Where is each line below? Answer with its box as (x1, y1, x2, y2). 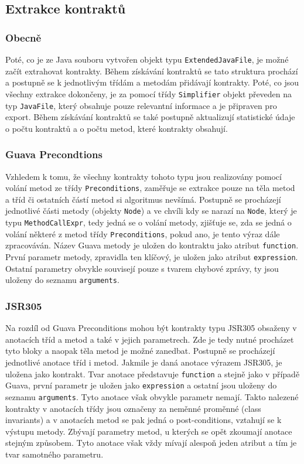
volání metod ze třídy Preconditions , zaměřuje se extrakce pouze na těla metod (5, 182, 295, 194)
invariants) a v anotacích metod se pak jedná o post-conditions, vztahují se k (5, 414, 282, 426)
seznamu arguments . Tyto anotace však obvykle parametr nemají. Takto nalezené (5, 390, 299, 402)
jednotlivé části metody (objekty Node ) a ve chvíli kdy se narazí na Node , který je (5, 204, 297, 217)
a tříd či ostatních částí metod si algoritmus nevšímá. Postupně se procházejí (5, 193, 281, 205)
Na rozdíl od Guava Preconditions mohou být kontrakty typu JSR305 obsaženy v (5, 322, 297, 334)
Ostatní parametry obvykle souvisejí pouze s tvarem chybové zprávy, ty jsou (5, 262, 279, 274)
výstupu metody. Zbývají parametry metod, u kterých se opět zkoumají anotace (5, 425, 292, 437)
